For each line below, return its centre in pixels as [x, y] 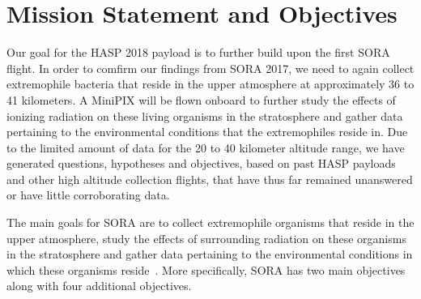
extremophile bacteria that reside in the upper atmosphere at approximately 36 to [210, 84]
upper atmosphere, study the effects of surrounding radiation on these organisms [206, 238]
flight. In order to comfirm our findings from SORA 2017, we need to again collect [210, 68]
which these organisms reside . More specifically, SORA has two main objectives [206, 269]
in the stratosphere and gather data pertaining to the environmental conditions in [210, 254]
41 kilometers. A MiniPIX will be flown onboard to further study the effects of [201, 99]
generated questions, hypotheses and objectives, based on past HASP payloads [201, 163]
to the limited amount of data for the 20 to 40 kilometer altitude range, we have [206, 147]
